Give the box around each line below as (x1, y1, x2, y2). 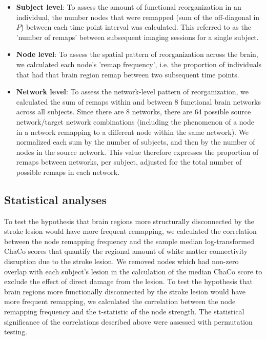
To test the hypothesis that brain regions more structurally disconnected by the (4, 215, 254, 226)
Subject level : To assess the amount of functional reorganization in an (16, 2, 241, 12)
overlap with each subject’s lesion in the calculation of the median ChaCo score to (4, 266, 262, 276)
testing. (4, 326, 28, 337)
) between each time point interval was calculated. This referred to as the (21, 22, 251, 32)
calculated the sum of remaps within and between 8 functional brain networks (16, 96, 261, 107)
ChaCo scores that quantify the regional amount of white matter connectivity (4, 246, 248, 256)
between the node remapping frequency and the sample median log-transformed (4, 235, 254, 246)
